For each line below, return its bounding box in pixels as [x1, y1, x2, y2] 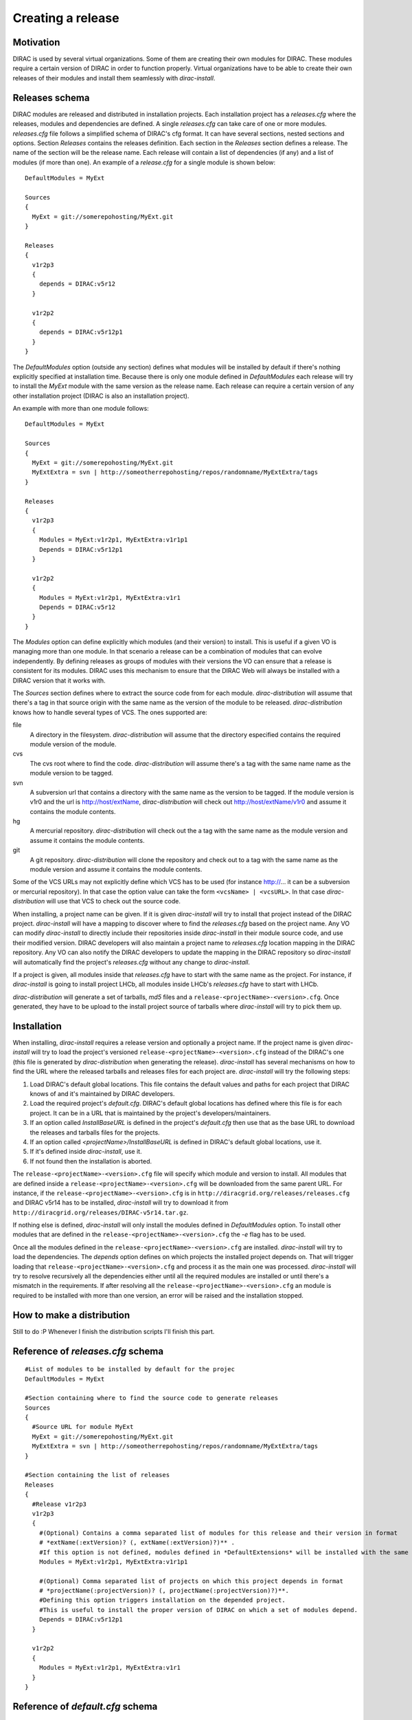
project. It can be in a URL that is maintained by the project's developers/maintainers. [30, 1108, 271, 1117]
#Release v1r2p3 [32, 1500, 87, 1508]
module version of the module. [30, 740, 117, 748]
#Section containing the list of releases [25, 1471, 170, 1479]
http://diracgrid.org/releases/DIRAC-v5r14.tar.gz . [12, 1208, 189, 1216]
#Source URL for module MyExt [32, 1423, 134, 1431]
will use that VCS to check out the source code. [46, 897, 181, 905]
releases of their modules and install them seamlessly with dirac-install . [12, 74, 216, 82]
